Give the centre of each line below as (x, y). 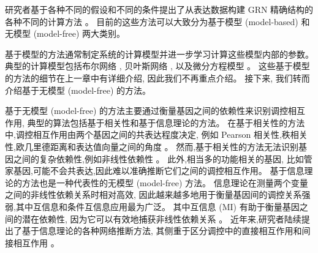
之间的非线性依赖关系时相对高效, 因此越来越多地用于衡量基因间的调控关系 (153, 194)
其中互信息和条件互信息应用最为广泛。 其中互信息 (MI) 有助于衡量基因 (157, 206)
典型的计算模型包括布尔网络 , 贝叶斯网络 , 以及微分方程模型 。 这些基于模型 (157, 66)
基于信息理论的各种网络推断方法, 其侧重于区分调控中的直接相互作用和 (162, 231)
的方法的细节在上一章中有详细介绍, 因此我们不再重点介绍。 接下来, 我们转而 (157, 77)
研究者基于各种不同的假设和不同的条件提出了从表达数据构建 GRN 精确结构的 (159, 9)
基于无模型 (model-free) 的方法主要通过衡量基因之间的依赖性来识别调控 (147, 111)
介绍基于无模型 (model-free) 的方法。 (78, 90)
